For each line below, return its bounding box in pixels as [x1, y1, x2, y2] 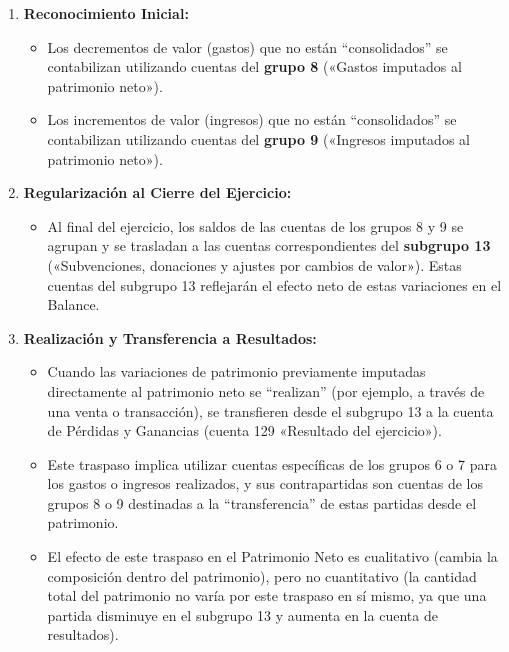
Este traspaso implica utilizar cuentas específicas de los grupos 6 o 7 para [47, 453, 497, 474]
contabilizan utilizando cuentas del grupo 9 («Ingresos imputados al [47, 128, 470, 149]
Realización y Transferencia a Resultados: [23, 327, 317, 348]
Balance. [47, 294, 100, 315]
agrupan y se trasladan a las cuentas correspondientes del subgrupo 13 [47, 235, 491, 256]
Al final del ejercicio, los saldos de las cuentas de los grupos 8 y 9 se [47, 215, 464, 236]
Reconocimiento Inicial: [23, 3, 189, 23]
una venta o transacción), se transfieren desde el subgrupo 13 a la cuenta [47, 400, 494, 421]
